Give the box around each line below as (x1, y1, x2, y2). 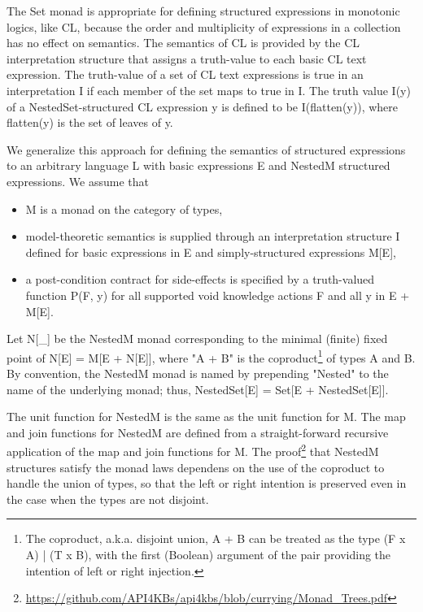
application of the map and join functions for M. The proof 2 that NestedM (7, 441, 379, 459)
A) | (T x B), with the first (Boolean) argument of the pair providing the (25, 545, 391, 562)
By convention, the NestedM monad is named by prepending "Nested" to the (7, 364, 389, 381)
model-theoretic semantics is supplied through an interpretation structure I (25, 228, 400, 245)
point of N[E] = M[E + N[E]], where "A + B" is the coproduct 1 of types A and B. (7, 346, 416, 366)
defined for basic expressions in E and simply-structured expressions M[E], (25, 243, 396, 260)
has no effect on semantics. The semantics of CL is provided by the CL (7, 34, 360, 51)
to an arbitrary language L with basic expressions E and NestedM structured (7, 157, 390, 174)
